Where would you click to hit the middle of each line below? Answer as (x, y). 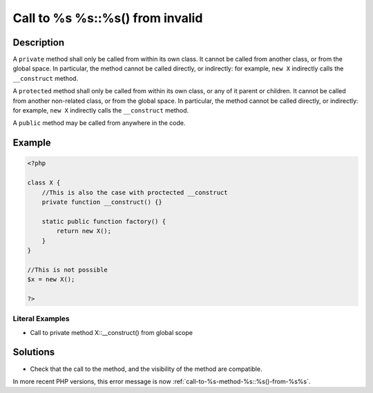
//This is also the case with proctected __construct (135, 192)
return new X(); (84, 231)
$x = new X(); (51, 279)
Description (39, 42)
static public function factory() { (104, 221)
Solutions (34, 352)
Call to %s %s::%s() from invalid (108, 18)
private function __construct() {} (102, 202)
